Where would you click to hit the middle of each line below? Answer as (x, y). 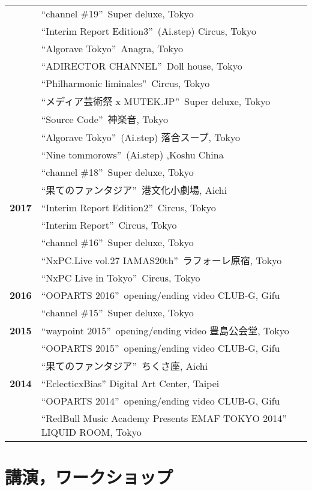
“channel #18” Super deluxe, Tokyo (117, 172)
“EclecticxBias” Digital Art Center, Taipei (130, 383)
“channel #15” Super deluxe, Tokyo (117, 312)
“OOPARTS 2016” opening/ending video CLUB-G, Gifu (160, 295)
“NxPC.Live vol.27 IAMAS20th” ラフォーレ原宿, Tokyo (161, 260)
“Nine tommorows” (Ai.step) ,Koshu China (132, 155)
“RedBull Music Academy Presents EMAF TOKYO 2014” (164, 418)
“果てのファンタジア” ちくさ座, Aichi (124, 366)
